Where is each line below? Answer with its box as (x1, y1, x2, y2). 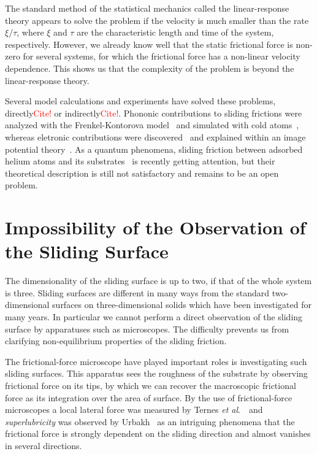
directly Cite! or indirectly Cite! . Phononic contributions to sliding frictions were (5, 106, 302, 119)
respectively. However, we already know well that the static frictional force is (5, 37, 293, 50)
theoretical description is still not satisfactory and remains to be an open (5, 166, 279, 179)
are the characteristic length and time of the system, (77, 26, 274, 39)
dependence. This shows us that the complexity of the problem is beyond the (5, 61, 294, 74)
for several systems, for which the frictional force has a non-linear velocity (23, 50, 300, 63)
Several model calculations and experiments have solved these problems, (5, 94, 276, 107)
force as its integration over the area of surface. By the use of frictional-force (5, 391, 292, 404)
